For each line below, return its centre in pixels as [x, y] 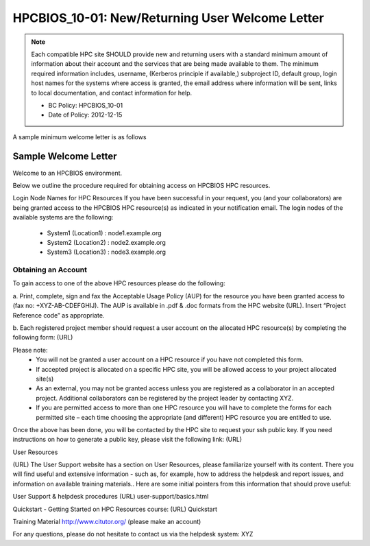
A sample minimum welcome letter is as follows [79, 136]
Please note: [30, 350]
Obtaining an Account [50, 270]
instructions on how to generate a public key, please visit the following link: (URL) [127, 440]
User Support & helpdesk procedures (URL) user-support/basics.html [111, 497]
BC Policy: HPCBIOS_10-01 [86, 105]
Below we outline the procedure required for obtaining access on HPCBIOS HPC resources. [141, 185]
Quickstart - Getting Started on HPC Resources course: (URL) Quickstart [115, 509]
